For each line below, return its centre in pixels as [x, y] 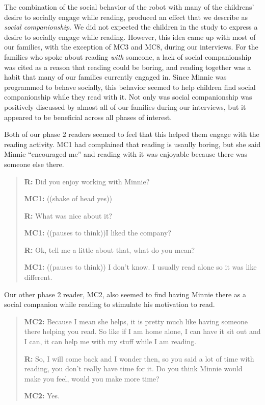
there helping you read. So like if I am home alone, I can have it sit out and [142, 331]
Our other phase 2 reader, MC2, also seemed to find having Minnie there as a [125, 294]
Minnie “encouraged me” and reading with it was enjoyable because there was [126, 154]
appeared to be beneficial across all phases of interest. [88, 117]
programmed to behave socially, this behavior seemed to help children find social [130, 87]
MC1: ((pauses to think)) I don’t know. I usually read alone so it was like [140, 267]
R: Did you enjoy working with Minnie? [87, 181]
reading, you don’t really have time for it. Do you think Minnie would [133, 368]
